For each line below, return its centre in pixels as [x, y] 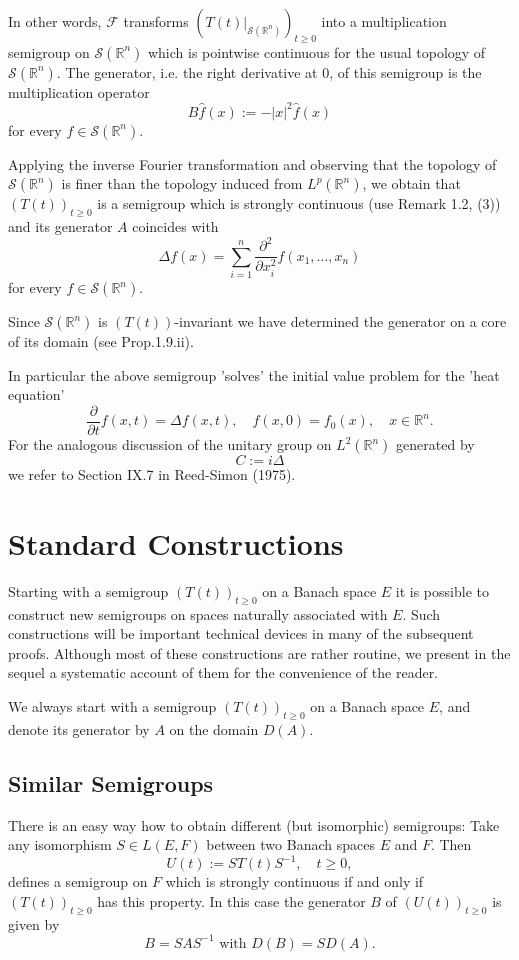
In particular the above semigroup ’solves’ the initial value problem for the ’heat [254, 374]
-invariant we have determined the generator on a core [340, 321]
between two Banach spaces [290, 844]
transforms [156, 21]
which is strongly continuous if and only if [294, 881]
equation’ [36, 394]
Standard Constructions [176, 542]
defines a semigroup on [78, 881]
